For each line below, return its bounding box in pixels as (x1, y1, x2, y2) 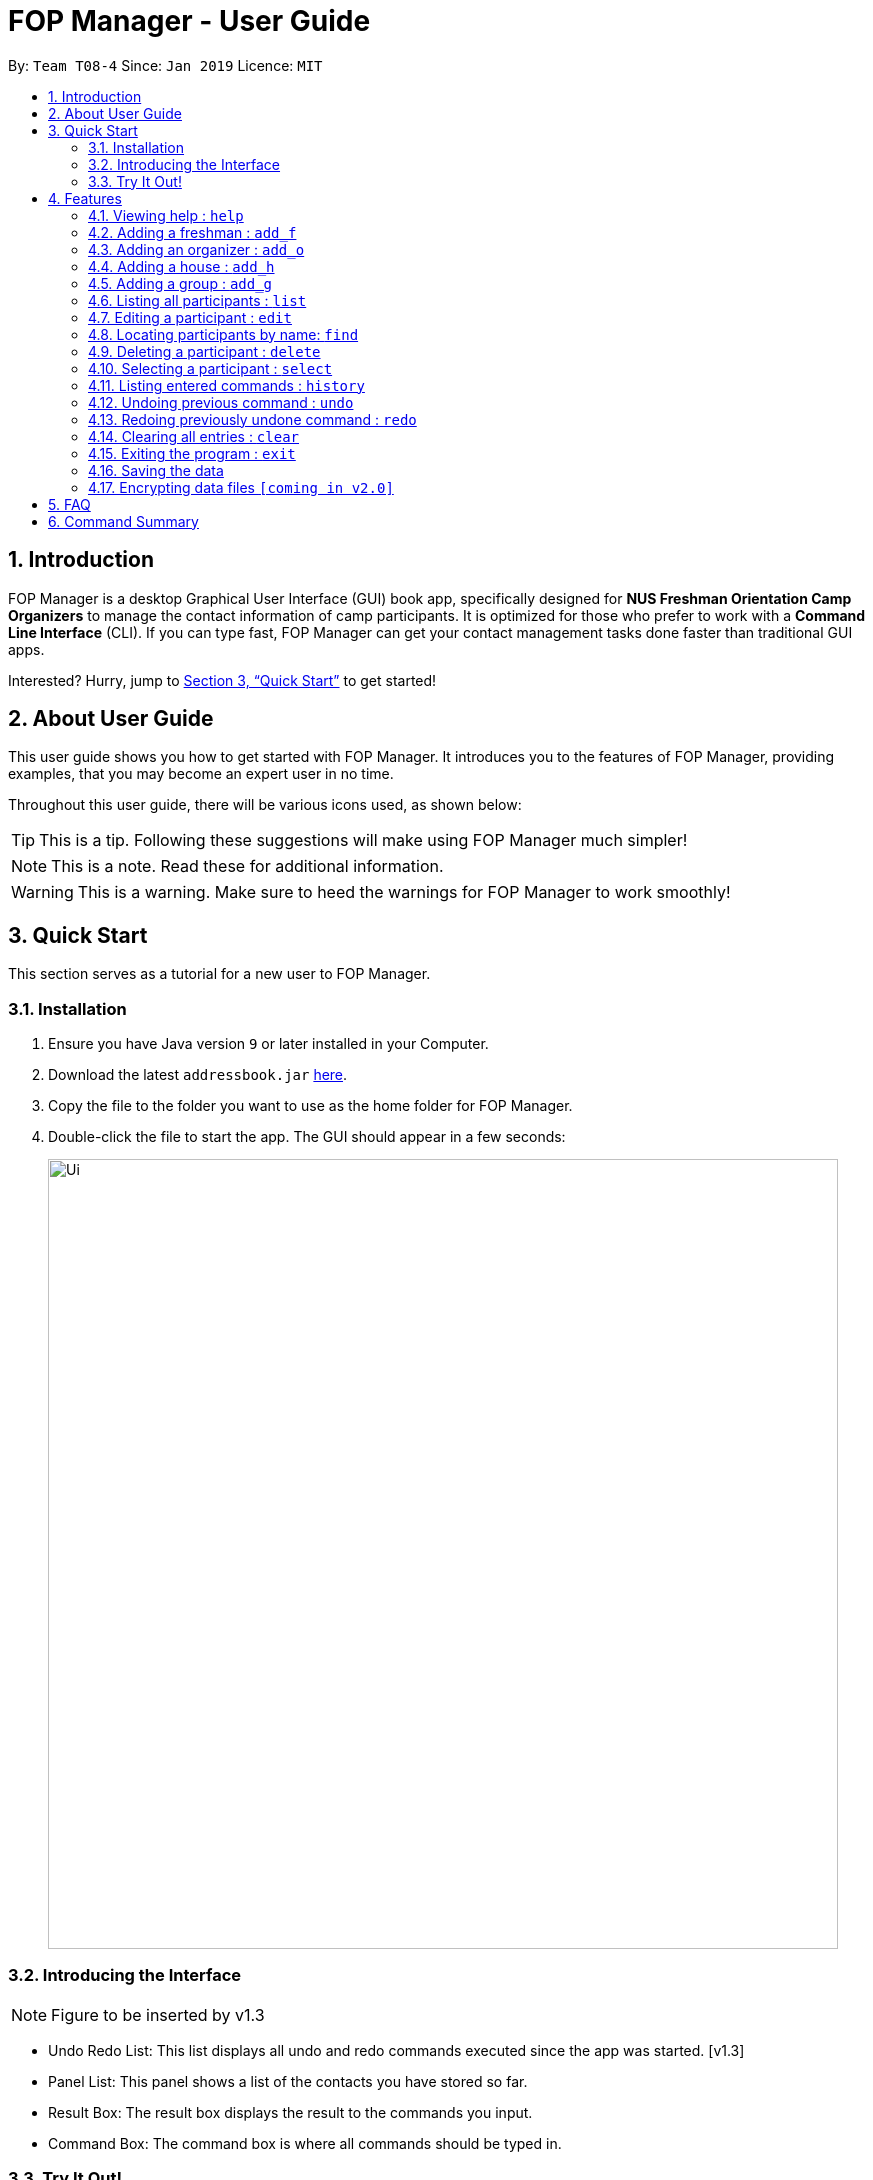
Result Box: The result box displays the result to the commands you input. (48, 2103, 533, 2121)
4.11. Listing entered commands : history (88, 376, 365, 394)
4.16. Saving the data (88, 461, 224, 479)
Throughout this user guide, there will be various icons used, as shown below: (8, 796, 522, 814)
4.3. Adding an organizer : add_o (88, 240, 305, 258)
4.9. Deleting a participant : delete (88, 342, 321, 360)
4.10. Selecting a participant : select (88, 359, 333, 377)
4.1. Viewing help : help (88, 206, 244, 224)
